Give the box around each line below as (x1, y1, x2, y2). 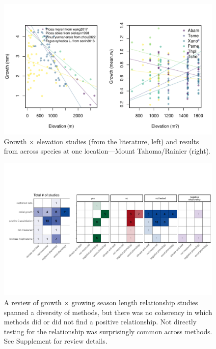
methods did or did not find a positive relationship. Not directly (4, 317, 197, 327)
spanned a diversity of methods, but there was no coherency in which (4, 307, 212, 317)
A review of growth (4, 297, 62, 307)
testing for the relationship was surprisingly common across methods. (4, 326, 212, 336)
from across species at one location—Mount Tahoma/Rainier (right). (4, 146, 211, 156)
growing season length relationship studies (71, 297, 198, 307)
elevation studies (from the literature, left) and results (36, 136, 199, 146)
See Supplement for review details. (4, 336, 108, 346)
